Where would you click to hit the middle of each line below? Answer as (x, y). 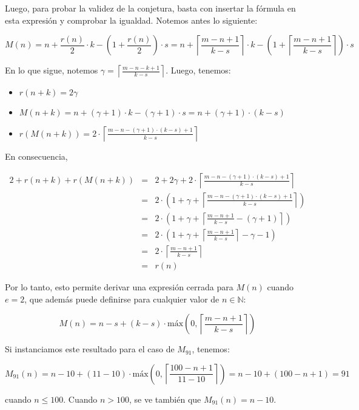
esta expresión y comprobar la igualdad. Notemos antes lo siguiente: (131, 20)
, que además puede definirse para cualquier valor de (122, 299)
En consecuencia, (36, 156)
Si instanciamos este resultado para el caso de (90, 349)
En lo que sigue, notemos (52, 70)
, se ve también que (165, 399)
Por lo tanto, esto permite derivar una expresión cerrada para (119, 286)
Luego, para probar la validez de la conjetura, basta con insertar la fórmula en (150, 8)
